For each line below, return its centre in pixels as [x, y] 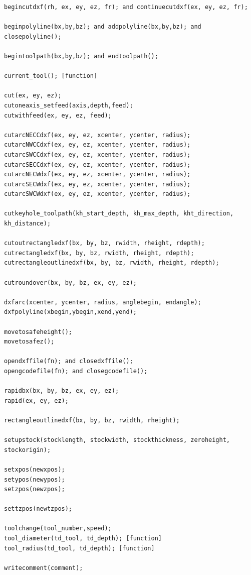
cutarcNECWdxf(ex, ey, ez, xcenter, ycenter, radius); [97, 175]
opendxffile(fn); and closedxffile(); [69, 361]
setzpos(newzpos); [35, 489]
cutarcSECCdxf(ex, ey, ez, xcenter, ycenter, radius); [97, 164]
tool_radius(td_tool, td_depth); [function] [79, 548]
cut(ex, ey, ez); [33, 96]
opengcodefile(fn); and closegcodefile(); [76, 371]
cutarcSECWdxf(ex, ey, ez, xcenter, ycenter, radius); [97, 184]
